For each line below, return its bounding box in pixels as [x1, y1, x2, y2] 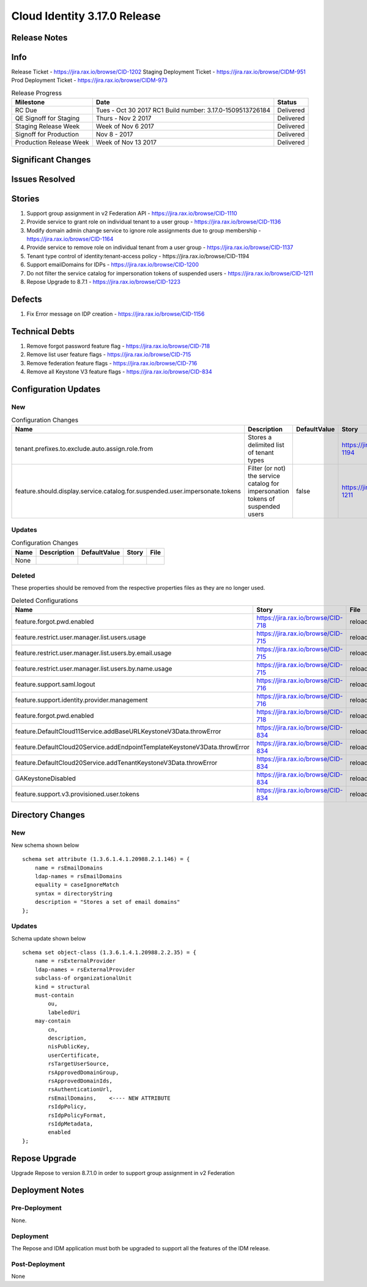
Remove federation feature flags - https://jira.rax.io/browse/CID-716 [26, 359, 198, 367]
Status [277, 98, 297, 106]
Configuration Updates [11, 384, 101, 394]
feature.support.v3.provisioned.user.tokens [15, 790, 140, 799]
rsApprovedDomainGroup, [48, 1069, 119, 1076]
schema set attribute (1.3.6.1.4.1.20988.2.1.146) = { [22, 856, 190, 863]
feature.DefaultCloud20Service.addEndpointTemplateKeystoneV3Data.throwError [15, 743, 250, 752]
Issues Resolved [11, 174, 76, 184]
